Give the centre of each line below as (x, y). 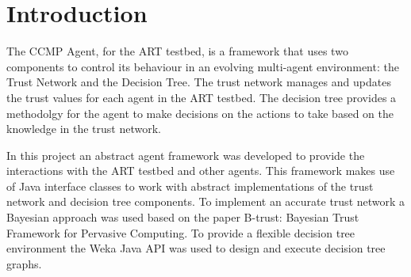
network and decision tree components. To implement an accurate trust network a (206, 201)
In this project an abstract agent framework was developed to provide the (186, 155)
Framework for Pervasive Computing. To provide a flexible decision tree (181, 232)
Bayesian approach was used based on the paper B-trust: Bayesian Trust (183, 217)
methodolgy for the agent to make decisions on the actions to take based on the (200, 113)
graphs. (24, 263)
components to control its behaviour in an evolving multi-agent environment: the (203, 66)
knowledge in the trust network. (84, 129)
